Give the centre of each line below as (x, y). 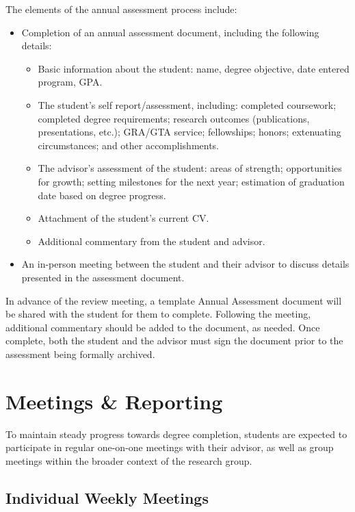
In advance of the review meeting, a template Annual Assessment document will (174, 300)
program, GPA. (70, 82)
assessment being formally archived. (80, 354)
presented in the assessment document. (103, 277)
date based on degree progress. (102, 195)
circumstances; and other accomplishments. (129, 145)
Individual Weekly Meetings (107, 497)
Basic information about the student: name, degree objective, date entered (194, 68)
